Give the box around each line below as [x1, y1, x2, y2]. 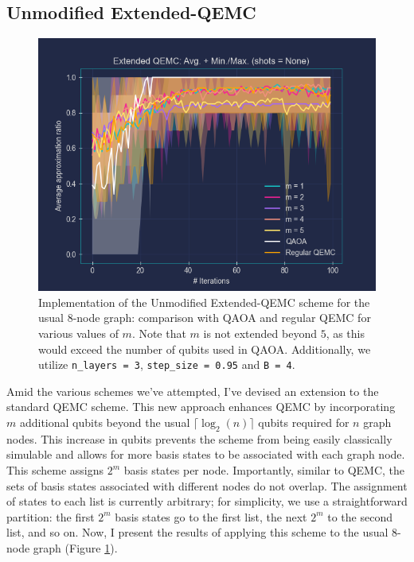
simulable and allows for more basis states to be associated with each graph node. [6, 446, 405, 463]
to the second [327, 508, 393, 525]
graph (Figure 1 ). [33, 539, 118, 556]
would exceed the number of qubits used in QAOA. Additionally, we [38, 340, 371, 357]
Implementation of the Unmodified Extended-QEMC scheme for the [38, 293, 370, 310]
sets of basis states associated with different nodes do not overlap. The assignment [6, 477, 408, 494]
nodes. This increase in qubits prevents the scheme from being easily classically [6, 430, 393, 447]
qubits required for [258, 414, 350, 431]
